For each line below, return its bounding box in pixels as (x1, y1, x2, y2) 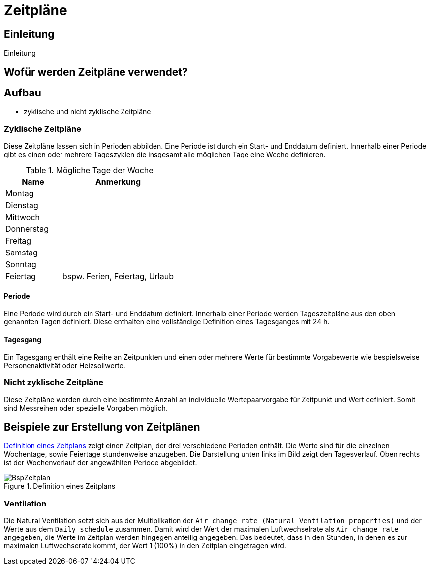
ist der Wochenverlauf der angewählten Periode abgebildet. (4, 458, 197, 467)
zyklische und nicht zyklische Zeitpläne (24, 107, 151, 116)
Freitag (5, 236, 31, 246)
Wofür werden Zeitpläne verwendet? (4, 65, 188, 78)
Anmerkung (95, 177, 141, 187)
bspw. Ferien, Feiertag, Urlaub (62, 271, 174, 282)
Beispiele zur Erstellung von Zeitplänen (4, 420, 200, 433)
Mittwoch (5, 212, 40, 222)
